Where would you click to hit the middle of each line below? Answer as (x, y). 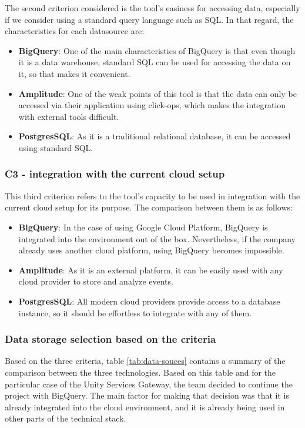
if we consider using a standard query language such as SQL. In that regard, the (149, 19)
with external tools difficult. (69, 116)
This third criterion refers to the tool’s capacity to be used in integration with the (152, 195)
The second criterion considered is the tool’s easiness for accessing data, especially (152, 8)
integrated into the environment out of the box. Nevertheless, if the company (157, 238)
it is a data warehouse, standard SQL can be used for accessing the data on (155, 62)
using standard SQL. (56, 147)
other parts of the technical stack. (66, 418)
